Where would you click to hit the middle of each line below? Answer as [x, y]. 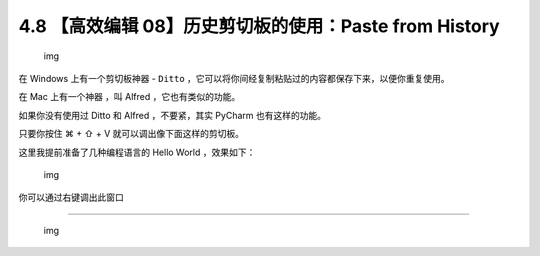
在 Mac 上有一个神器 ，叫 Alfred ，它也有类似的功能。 [129, 97]
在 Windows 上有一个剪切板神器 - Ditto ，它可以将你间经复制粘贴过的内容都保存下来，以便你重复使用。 [234, 78]
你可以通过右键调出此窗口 [71, 197]
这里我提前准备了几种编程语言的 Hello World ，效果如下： [137, 152]
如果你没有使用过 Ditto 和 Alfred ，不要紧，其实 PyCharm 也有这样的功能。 [172, 115]
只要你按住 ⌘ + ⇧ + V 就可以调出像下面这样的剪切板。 [131, 134]
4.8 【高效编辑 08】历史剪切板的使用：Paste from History [259, 26]
